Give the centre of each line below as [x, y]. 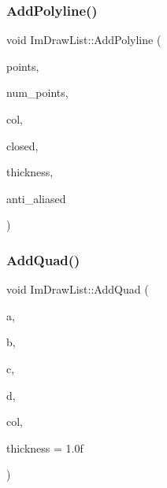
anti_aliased [36, 198]
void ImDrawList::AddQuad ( [78, 289]
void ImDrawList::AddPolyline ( [84, 40]
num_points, [37, 92]
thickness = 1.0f [45, 447]
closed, [22, 145]
